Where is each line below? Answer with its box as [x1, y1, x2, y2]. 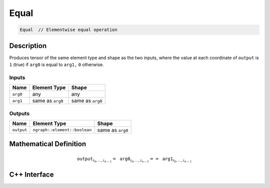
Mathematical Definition [9, 140, 86, 148]
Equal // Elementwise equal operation [19, 27, 117, 32]
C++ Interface [9, 170, 54, 179]
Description [9, 41, 47, 50]
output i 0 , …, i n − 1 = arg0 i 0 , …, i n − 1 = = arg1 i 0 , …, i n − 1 [76, 155, 192, 163]
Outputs [9, 110, 30, 117]
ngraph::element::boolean [32, 127, 92, 132]
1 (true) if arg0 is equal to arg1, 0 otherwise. [9, 61, 104, 67]
